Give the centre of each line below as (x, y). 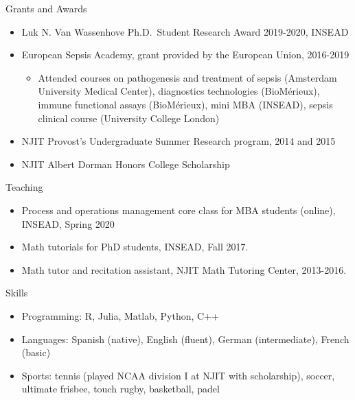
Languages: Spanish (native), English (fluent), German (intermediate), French (185, 339)
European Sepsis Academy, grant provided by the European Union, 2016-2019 (185, 55)
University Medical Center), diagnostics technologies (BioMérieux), (179, 91)
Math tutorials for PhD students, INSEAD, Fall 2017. (135, 247)
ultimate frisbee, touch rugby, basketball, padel (121, 389)
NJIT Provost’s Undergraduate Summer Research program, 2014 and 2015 (179, 141)
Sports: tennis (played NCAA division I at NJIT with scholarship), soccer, (178, 375)
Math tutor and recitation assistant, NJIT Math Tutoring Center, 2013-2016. (184, 269)
